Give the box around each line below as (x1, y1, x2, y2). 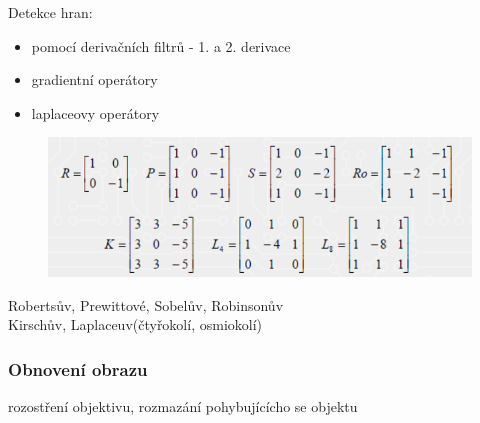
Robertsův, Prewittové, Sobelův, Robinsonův (8, 294, 284, 315)
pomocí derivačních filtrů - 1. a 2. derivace (31, 35, 291, 56)
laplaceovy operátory (31, 102, 160, 123)
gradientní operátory (31, 69, 158, 90)
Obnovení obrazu (8, 356, 148, 381)
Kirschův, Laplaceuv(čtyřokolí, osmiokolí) (8, 314, 263, 335)
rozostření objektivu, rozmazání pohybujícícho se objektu (8, 395, 358, 416)
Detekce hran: (8, 2, 93, 22)
